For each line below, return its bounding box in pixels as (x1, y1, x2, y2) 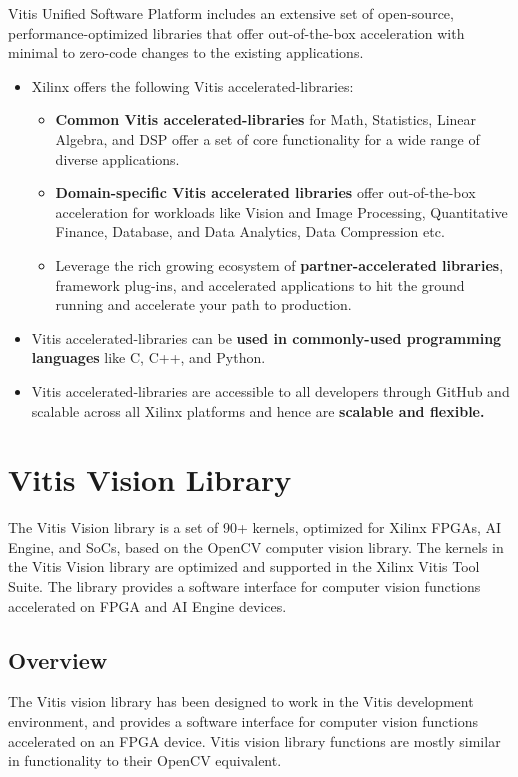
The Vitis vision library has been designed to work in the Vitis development (8, 691, 474, 712)
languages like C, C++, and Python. (31, 347, 266, 368)
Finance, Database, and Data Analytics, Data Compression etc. (55, 221, 445, 242)
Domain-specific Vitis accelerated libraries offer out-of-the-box (55, 182, 476, 203)
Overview (8, 644, 108, 675)
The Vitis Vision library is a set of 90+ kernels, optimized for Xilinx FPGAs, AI (8, 517, 502, 538)
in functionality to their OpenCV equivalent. (8, 750, 282, 771)
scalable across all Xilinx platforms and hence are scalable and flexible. (31, 400, 485, 421)
